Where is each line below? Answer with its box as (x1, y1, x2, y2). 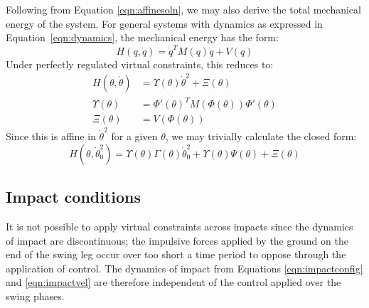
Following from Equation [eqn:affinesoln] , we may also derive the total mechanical (6, 2, 361, 16)
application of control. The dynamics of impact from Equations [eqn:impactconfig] (6, 260, 363, 275)
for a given (111, 129, 158, 144)
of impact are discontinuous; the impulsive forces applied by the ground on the (6, 233, 348, 248)
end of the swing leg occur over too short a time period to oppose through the (6, 247, 346, 262)
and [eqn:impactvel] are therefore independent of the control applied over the (6, 275, 341, 290)
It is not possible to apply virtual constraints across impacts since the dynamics (6, 218, 353, 233)
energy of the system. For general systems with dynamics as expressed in (6, 16, 323, 31)
